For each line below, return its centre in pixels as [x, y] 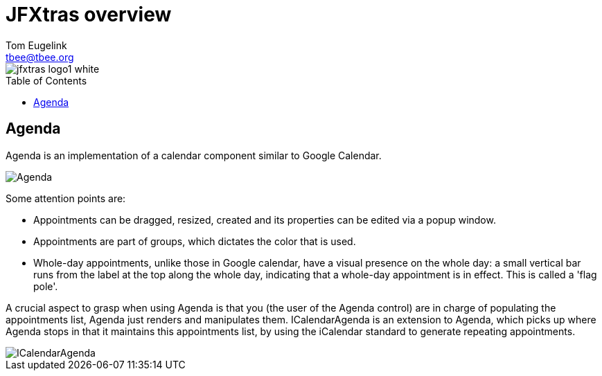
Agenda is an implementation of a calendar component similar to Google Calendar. [194, 155]
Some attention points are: [66, 198]
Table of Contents [46, 80]
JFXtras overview [89, 15]
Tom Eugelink [36, 45]
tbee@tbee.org [40, 57]
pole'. [46, 286]
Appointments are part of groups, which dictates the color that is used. [195, 241]
